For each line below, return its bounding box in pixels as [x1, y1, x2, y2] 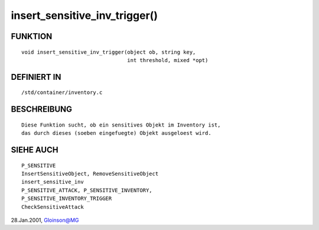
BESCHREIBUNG [11, 104, 73, 115]
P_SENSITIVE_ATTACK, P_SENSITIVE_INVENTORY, [21, 187, 153, 193]
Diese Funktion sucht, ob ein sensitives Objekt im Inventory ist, [21, 121, 221, 128]
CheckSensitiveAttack [21, 203, 84, 210]
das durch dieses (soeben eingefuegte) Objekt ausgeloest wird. [21, 130, 212, 137]
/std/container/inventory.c [21, 89, 103, 96]
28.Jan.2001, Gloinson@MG [11, 216, 79, 223]
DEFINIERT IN [11, 72, 61, 82]
